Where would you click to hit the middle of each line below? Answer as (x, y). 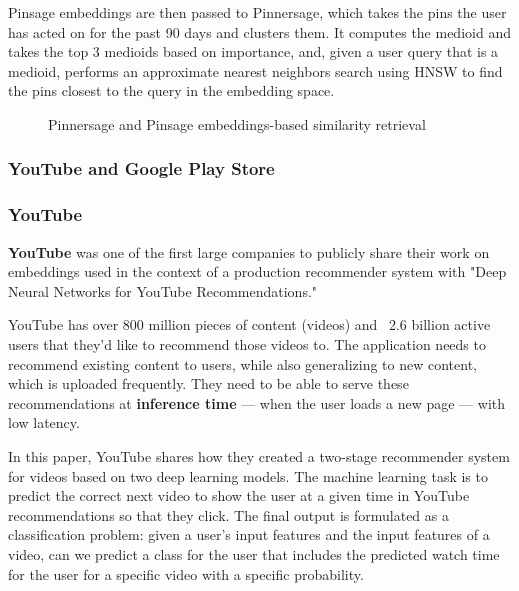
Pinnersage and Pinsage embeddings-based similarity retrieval (237, 123)
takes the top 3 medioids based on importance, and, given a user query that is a (253, 51)
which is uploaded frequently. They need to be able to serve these (208, 383)
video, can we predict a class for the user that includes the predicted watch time (254, 553)
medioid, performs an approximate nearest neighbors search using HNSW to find (255, 70)
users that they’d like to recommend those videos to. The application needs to (247, 344)
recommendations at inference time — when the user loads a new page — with (257, 402)
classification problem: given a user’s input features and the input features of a (249, 534)
